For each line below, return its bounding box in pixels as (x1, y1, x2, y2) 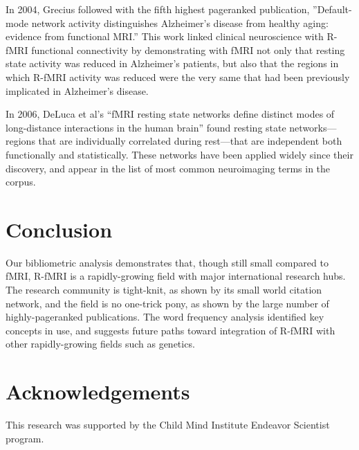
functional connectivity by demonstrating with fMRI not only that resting (31, 42, 345, 57)
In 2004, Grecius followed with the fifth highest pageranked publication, (6, 2, 310, 16)
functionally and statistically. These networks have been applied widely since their (6, 147, 353, 161)
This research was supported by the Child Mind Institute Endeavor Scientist (6, 417, 330, 432)
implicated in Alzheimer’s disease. (6, 83, 149, 98)
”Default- (313, 2, 352, 16)
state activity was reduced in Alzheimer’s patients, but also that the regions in (6, 56, 339, 71)
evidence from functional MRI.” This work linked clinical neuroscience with (6, 29, 324, 44)
